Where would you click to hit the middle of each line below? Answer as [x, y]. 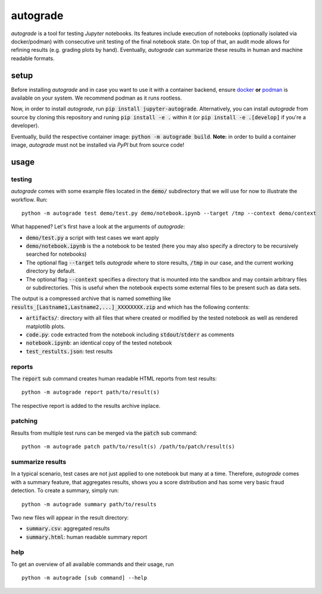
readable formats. [33, 58]
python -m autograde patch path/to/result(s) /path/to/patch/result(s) [128, 447]
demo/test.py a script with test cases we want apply [92, 237]
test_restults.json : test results [69, 351]
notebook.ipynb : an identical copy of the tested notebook [99, 343]
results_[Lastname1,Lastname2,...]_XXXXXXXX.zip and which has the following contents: [130, 307]
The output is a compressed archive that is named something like [91, 299]
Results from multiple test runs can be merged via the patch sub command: [104, 433]
